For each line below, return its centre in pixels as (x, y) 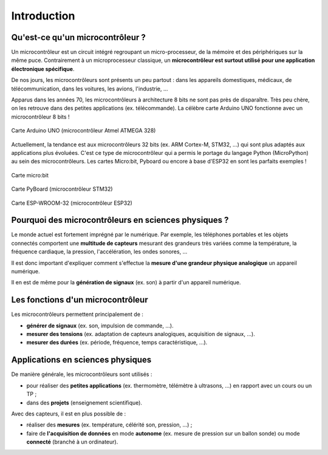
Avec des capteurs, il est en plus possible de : (69, 414)
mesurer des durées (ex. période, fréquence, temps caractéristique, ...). (117, 343)
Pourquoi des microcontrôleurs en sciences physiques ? (120, 220)
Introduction (43, 16)
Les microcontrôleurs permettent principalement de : (77, 314)
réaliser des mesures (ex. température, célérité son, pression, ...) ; (109, 425)
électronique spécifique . (43, 69)
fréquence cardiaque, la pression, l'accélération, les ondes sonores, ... (99, 251)
